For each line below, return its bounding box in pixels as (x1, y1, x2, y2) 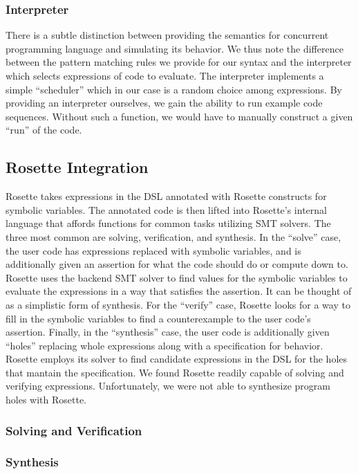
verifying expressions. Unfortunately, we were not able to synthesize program (6, 379, 331, 393)
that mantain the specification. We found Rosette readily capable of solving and (6, 365, 344, 379)
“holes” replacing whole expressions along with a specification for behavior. (6, 338, 323, 352)
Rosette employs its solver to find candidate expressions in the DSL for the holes (6, 352, 348, 366)
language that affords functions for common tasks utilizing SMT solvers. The (6, 216, 331, 230)
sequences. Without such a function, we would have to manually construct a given (6, 109, 353, 123)
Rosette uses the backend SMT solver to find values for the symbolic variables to (6, 270, 348, 284)
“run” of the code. (6, 122, 82, 137)
